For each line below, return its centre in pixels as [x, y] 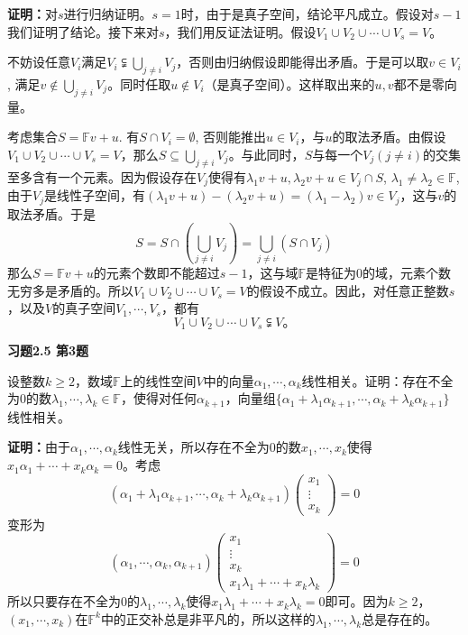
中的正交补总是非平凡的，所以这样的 [208, 618]
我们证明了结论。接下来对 [83, 31]
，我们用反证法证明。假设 [240, 31]
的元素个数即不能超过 [156, 272]
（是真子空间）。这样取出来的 [289, 83]
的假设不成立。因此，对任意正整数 [348, 290]
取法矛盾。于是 [51, 213]
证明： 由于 [39, 447]
